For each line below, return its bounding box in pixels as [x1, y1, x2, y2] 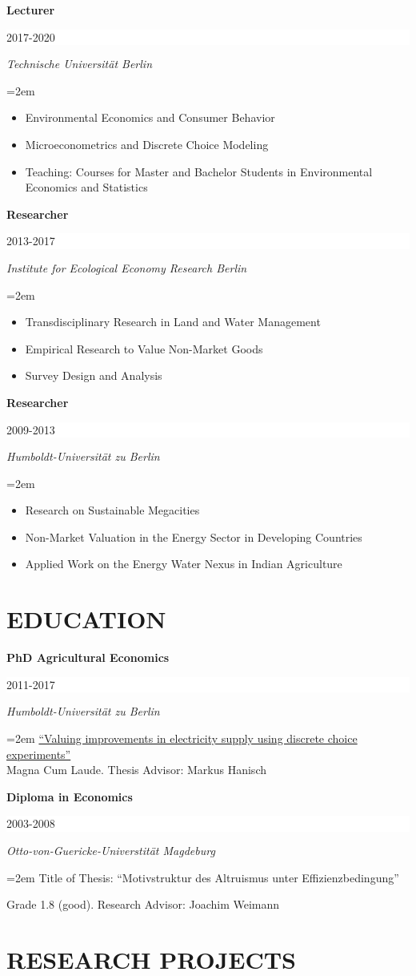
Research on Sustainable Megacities [25, 502, 200, 518]
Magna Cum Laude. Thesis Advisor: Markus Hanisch [6, 761, 266, 778]
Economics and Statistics [25, 179, 148, 196]
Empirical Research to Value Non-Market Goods [25, 340, 263, 357]
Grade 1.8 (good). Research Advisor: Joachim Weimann [6, 896, 280, 913]
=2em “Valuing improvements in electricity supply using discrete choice [6, 729, 358, 746]
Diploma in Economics [6, 788, 133, 805]
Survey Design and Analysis [25, 367, 162, 384]
